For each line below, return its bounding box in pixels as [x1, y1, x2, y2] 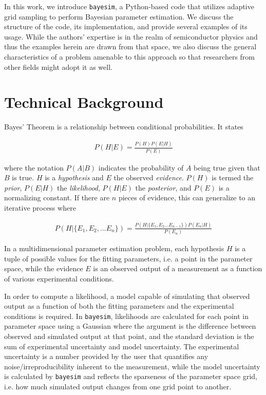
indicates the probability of [98, 162, 184, 173]
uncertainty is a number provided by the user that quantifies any [4, 351, 208, 362]
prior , [4, 182, 22, 193]
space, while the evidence [4, 263, 83, 274]
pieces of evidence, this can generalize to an [118, 192, 256, 203]
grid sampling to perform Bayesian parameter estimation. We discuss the [4, 11, 234, 22]
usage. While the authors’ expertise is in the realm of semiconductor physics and [4, 31, 258, 42]
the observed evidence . [113, 172, 184, 183]
